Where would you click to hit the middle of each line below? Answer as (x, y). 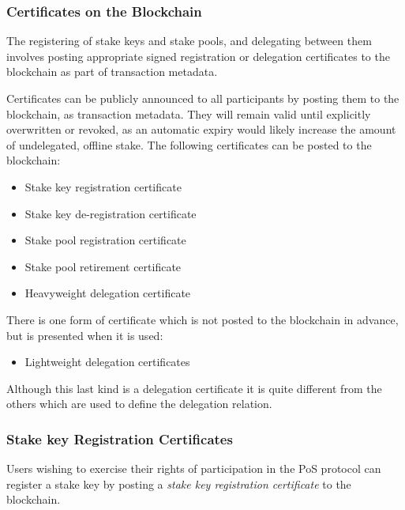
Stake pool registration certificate (105, 240)
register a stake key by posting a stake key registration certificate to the (179, 484)
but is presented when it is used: (85, 335)
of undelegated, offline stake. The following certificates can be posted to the (189, 144)
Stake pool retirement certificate (103, 266)
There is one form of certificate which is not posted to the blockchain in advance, (202, 319)
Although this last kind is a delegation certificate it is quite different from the (194, 388)
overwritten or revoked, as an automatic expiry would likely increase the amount (201, 129)
